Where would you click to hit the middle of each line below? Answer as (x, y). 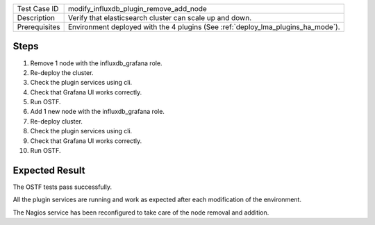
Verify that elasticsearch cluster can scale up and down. (160, 18)
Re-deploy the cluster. (62, 72)
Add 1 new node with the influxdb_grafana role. (97, 112)
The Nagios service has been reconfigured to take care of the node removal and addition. (141, 212)
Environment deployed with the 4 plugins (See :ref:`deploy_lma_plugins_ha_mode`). (204, 27)
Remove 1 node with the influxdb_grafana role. (96, 63)
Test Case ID (38, 9)
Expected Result (49, 170)
